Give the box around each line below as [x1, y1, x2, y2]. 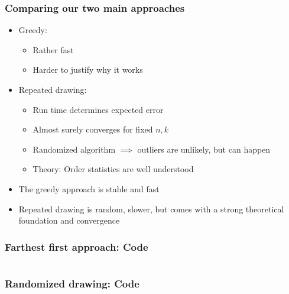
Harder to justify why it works [33, 63, 143, 76]
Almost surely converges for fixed [33, 123, 153, 135]
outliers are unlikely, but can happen [137, 143, 271, 155]
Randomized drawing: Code [5, 276, 139, 290]
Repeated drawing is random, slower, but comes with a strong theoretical [18, 202, 284, 215]
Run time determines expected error [33, 103, 164, 115]
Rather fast [33, 43, 74, 56]
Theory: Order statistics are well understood [33, 163, 194, 175]
